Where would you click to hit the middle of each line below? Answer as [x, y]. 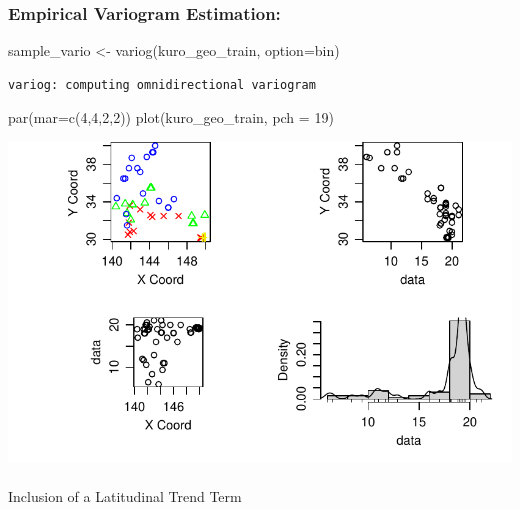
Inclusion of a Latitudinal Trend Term [125, 495]
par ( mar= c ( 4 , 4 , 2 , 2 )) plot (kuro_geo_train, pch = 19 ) [171, 117]
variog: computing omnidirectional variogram [162, 84]
